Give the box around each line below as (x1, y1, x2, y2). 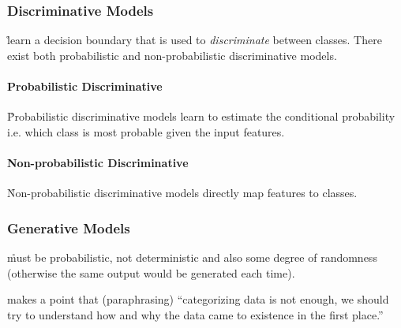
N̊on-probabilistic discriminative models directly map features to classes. (7, 184, 358, 201)
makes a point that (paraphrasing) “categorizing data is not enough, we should (7, 291, 389, 307)
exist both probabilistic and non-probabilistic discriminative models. (7, 47, 337, 63)
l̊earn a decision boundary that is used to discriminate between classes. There (7, 32, 382, 48)
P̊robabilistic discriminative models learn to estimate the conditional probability (7, 108, 395, 125)
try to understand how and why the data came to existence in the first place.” (7, 306, 384, 322)
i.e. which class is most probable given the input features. (7, 123, 285, 140)
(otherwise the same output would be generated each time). (7, 264, 295, 281)
